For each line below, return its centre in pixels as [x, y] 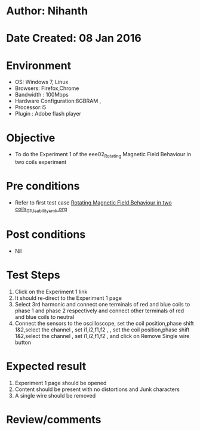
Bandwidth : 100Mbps [41, 95]
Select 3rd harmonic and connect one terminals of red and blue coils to [102, 304]
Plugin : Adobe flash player [48, 114]
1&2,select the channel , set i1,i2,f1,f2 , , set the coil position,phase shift [102, 330]
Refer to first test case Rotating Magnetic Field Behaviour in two [93, 202]
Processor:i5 [30, 107]
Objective [31, 138]
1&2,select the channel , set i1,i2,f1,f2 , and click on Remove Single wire [102, 336]
